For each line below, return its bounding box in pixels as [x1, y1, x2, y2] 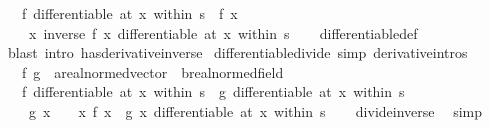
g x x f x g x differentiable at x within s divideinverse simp [28, 100, 483, 121]
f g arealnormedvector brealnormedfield [21, 61, 284, 82]
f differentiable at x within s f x [21, 3, 238, 23]
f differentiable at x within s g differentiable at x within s [21, 81, 405, 102]
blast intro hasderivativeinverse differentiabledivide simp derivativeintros [7, 42, 468, 63]
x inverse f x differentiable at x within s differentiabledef [28, 22, 418, 43]
